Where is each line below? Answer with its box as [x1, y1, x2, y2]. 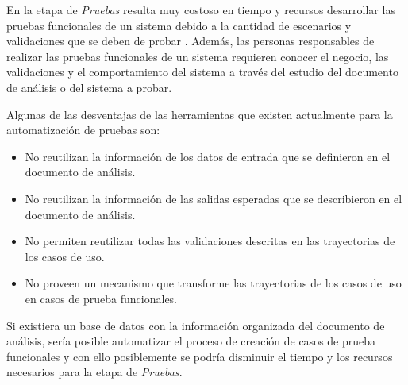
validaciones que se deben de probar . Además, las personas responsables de [6, 33, 375, 49]
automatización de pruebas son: [6, 121, 160, 138]
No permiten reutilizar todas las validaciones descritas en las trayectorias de [25, 233, 395, 249]
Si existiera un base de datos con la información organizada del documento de [6, 317, 385, 333]
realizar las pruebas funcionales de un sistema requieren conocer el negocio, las [6, 48, 389, 64]
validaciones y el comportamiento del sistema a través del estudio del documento [6, 64, 398, 80]
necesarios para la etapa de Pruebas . [6, 364, 183, 380]
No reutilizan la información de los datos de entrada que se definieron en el [25, 148, 391, 164]
